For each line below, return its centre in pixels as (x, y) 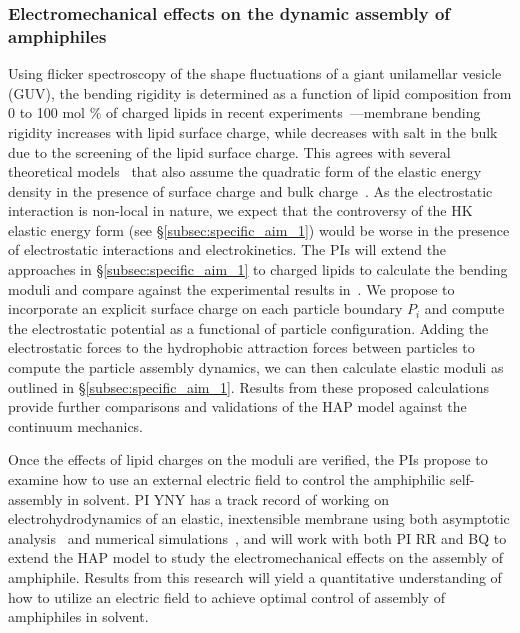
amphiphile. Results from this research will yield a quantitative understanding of (255, 576)
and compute (464, 308)
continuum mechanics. (76, 425)
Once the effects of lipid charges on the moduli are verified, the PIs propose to (248, 459)
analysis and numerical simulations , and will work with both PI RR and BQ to (257, 537)
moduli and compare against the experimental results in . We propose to (231, 288)
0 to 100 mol (46, 112)
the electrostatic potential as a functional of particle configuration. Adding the (248, 327)
